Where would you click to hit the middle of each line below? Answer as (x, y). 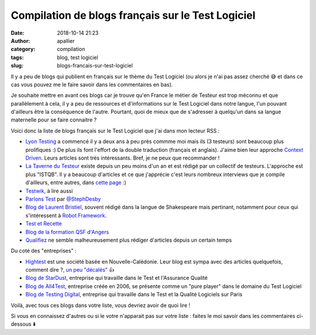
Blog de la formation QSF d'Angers (67, 232)
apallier (66, 40)
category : (23, 49)
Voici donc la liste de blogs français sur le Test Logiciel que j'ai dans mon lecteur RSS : (115, 131)
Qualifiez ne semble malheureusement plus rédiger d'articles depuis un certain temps (129, 240)
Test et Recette (44, 224)
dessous (21, 324)
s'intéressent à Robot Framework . (66, 215)
